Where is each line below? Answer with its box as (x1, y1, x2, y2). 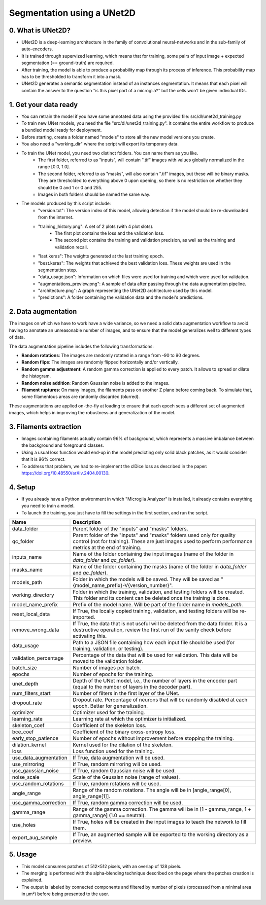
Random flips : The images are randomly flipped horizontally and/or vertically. (21, 359, 179, 365)
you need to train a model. (21, 503, 75, 509)
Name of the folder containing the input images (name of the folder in (72, 550, 234, 557)
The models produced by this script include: (21, 200, 111, 207)
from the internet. (38, 215, 74, 220)
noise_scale (12, 774, 39, 780)
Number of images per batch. (72, 664, 141, 671)
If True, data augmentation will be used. (72, 755, 165, 761)
